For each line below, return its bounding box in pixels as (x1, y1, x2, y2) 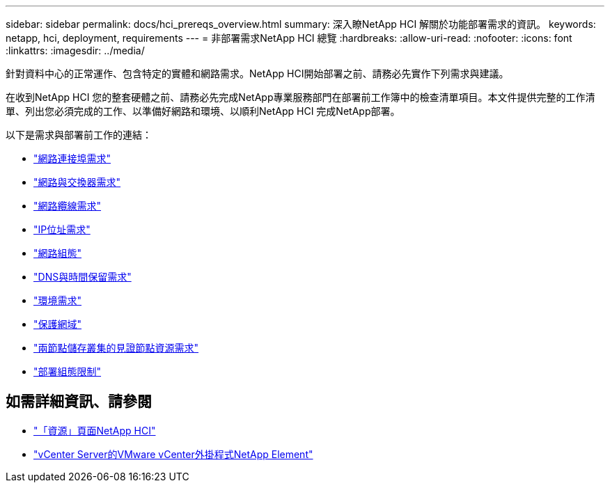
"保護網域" (33, 318, 82, 330)
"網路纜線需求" (33, 200, 102, 212)
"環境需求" (33, 294, 82, 306)
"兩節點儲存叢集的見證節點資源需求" (33, 342, 199, 354)
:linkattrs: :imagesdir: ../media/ (6, 45, 145, 56)
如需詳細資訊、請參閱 (6, 393, 152, 411)
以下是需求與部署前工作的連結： (6, 129, 152, 141)
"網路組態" (33, 247, 82, 259)
